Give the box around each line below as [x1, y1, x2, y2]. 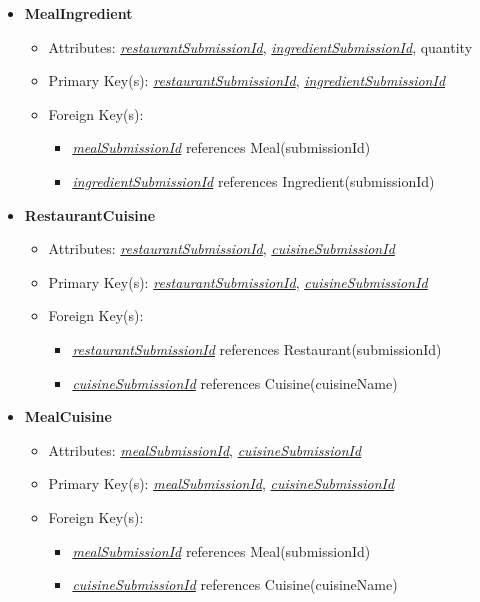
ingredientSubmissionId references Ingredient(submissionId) [72, 170, 435, 191]
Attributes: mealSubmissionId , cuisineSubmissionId [48, 439, 362, 460]
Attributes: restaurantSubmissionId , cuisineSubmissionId [48, 238, 395, 259]
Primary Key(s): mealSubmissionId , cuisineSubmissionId [48, 473, 395, 494]
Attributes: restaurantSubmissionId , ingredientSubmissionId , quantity [48, 36, 473, 57]
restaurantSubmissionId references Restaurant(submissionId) [72, 338, 442, 359]
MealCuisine [24, 406, 112, 427]
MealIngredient [24, 3, 133, 23]
